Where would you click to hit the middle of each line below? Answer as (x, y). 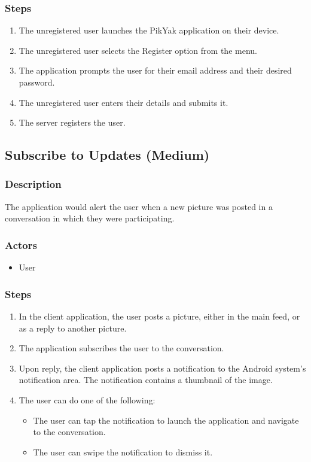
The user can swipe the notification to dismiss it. (123, 452)
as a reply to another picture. (73, 328)
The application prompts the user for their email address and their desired (155, 70)
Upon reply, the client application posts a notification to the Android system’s (162, 368)
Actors (21, 244)
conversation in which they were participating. (90, 218)
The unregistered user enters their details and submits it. (124, 102)
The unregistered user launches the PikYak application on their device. (149, 30)
